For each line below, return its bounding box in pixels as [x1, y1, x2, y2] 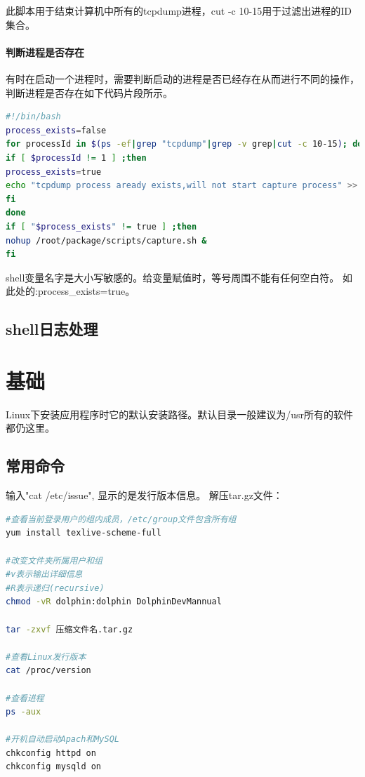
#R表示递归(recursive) [6, 583, 105, 593]
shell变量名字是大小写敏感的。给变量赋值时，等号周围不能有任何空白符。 [6, 270, 340, 284]
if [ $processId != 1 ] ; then [6, 152, 147, 163]
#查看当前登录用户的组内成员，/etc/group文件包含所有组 [6, 514, 237, 524]
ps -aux [6, 707, 41, 717]
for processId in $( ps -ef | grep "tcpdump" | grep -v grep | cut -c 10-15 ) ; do [6, 139, 363, 150]
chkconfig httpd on [6, 748, 96, 758]
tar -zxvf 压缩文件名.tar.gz [6, 624, 133, 635]
